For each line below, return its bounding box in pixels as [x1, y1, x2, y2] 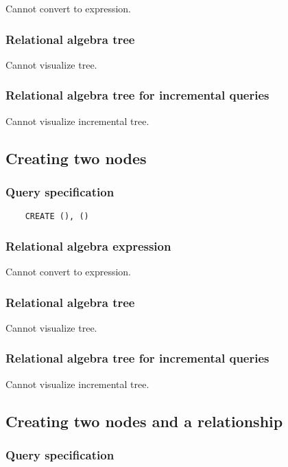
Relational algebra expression [5, 237, 171, 254]
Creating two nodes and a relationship [5, 410, 283, 431]
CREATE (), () [25, 212, 89, 222]
